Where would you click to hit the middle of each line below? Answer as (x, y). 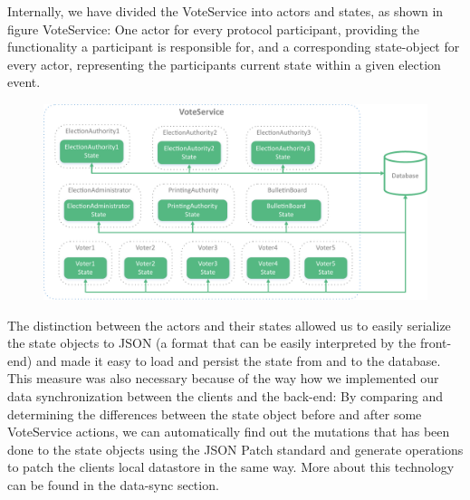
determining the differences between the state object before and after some (215, 413)
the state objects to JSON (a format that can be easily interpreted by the (212, 343)
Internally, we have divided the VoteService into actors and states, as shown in (225, 11)
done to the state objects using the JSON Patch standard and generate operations (235, 449)
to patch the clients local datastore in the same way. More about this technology (231, 467)
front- (436, 343)
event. (24, 82)
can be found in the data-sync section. (113, 485)
